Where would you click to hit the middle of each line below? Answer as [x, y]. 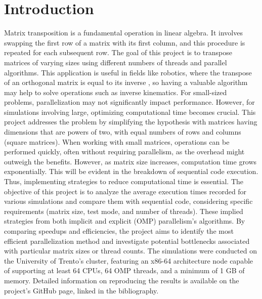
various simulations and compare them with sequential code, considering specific [128, 201]
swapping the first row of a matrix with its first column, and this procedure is [125, 42]
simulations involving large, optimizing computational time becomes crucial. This [130, 112]
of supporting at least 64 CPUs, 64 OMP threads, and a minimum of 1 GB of [124, 270]
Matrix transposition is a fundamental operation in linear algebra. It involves [123, 33]
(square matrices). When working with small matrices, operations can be [117, 141]
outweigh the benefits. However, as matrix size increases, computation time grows [130, 161]
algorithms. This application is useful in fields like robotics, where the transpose [128, 72]
